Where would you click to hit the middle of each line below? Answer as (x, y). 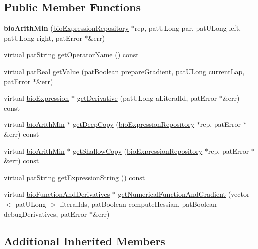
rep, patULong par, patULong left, (188, 28)
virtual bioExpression (37, 98)
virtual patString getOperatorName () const (71, 55)
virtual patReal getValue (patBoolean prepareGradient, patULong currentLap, (124, 71)
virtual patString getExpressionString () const (75, 177)
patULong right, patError (43, 38)
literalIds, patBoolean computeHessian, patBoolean (138, 203)
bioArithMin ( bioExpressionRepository (66, 28)
